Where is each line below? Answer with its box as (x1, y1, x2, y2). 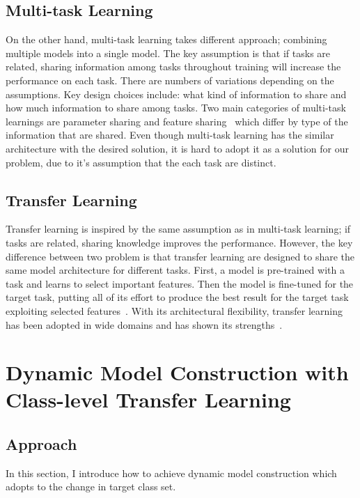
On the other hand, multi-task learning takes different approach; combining (6, 32, 327, 47)
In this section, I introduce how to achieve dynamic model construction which (6, 465, 337, 480)
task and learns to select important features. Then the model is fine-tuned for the (6, 276, 354, 290)
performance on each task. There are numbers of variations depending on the (6, 72, 334, 87)
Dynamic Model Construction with (6, 358, 349, 387)
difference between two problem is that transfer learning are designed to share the (6, 249, 355, 263)
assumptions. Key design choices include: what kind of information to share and (6, 86, 347, 101)
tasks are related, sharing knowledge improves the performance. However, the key (6, 235, 353, 249)
